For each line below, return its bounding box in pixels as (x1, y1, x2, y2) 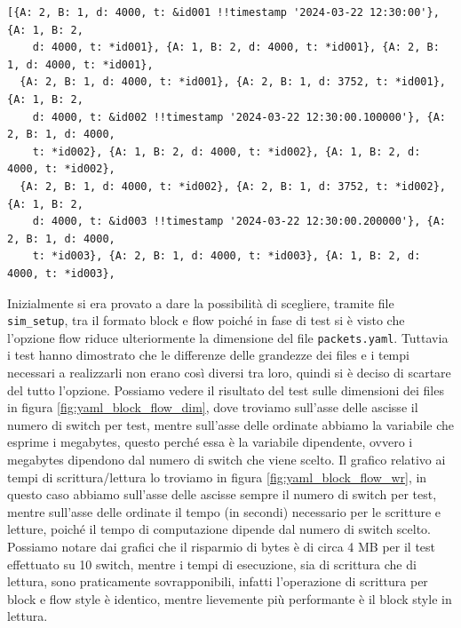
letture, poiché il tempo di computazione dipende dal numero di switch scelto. (7, 520, 432, 538)
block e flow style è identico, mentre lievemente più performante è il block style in (7, 589, 452, 608)
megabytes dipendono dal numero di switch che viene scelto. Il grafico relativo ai (7, 449, 446, 468)
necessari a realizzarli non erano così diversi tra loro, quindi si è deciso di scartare (7, 363, 451, 381)
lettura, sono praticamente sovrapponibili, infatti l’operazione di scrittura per (7, 572, 428, 591)
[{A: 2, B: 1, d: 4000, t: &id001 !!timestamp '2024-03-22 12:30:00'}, (7, 6, 440, 19)
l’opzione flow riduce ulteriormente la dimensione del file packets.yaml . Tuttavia (7, 328, 449, 346)
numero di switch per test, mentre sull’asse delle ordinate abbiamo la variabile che (7, 415, 454, 433)
